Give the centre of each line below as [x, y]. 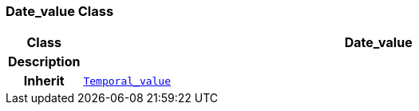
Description [44, 62]
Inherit [44, 81]
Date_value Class [60, 11]
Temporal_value [127, 81]
